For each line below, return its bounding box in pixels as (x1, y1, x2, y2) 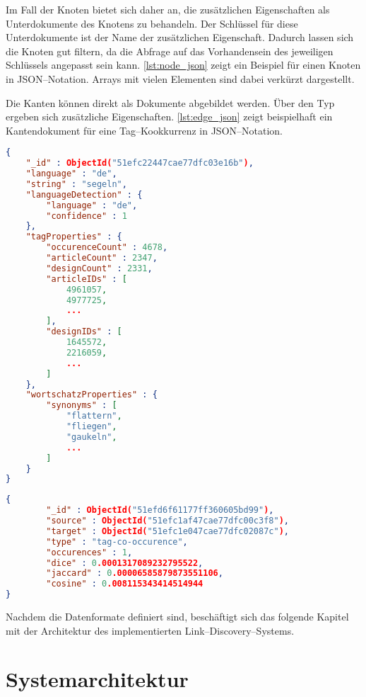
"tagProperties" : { (25, 232, 122, 242)
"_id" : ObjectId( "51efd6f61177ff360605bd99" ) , (46, 505, 274, 516)
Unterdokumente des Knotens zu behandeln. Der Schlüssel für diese (6, 16, 298, 30)
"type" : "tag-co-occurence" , (46, 536, 188, 547)
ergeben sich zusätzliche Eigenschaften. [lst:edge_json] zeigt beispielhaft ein (6, 109, 333, 124)
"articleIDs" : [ (46, 273, 127, 284)
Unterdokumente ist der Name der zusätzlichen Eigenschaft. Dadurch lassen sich (6, 30, 354, 45)
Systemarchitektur (6, 664, 189, 693)
